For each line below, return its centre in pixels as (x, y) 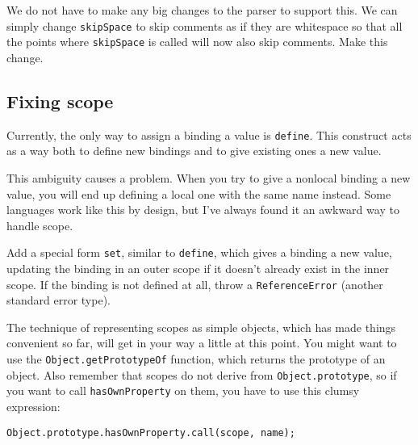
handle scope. (40, 225)
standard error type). (59, 300)
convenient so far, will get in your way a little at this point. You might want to (202, 343)
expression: (33, 406)
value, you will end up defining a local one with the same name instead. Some (199, 193)
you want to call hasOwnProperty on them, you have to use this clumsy (183, 390)
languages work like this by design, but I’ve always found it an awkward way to (203, 210)
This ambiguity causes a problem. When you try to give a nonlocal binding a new (209, 177)
